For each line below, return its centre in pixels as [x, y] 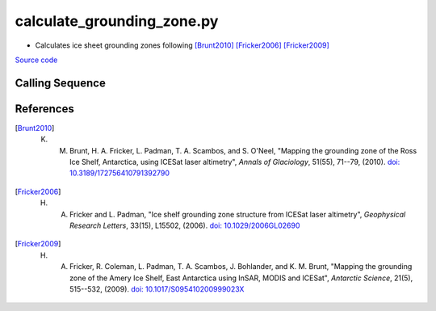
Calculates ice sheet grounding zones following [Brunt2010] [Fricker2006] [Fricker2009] [182, 45]
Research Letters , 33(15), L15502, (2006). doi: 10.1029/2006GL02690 [185, 225]
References [44, 109]
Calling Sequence [61, 83]
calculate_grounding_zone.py [117, 21]
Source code [36, 60]
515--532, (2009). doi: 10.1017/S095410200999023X [157, 289]
